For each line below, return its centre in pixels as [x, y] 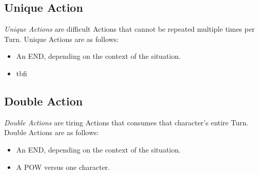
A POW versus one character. [63, 167]
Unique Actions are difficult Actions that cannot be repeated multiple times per [129, 29]
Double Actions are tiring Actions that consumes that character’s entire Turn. [126, 122]
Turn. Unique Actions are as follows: [62, 39]
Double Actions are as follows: [52, 132]
